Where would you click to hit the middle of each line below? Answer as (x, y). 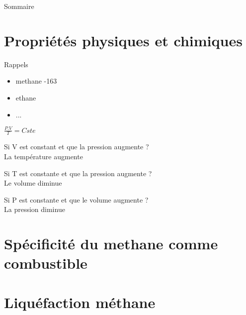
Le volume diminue (33, 183)
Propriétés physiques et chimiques (123, 40)
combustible (46, 263)
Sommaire (19, 6)
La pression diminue (35, 209)
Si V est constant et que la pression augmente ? (77, 147)
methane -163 (36, 81)
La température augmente (43, 157)
